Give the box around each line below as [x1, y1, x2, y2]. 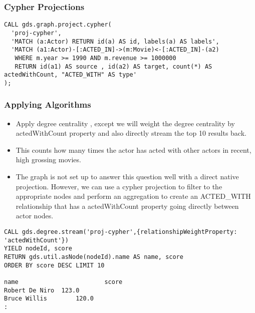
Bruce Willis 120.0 [4, 295, 94, 302]
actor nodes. [16, 210, 54, 221]
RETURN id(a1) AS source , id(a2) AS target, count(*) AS [15, 63, 212, 70]
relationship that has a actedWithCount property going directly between [16, 200, 239, 211]
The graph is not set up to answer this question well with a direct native [16, 171, 239, 182]
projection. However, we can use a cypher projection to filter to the [16, 181, 222, 191]
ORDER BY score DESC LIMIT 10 [4, 261, 105, 269]
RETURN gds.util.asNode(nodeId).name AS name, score [4, 253, 183, 260]
